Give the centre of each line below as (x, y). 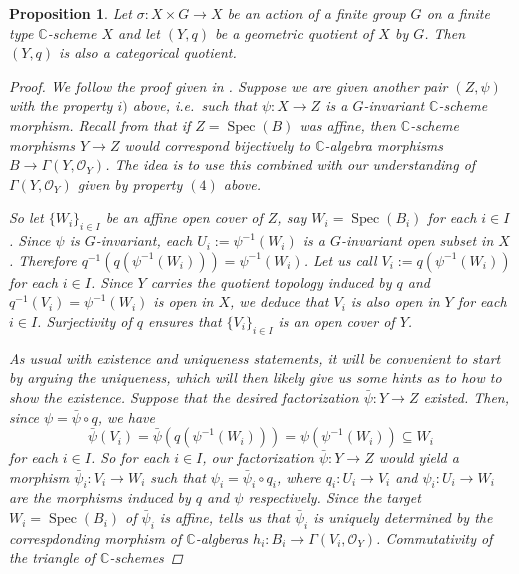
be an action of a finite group (316, 13)
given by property (130, 183)
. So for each (130, 457)
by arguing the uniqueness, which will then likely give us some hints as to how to (255, 377)
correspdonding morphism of (95, 537)
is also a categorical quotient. (148, 52)
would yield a (418, 457)
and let (138, 32)
